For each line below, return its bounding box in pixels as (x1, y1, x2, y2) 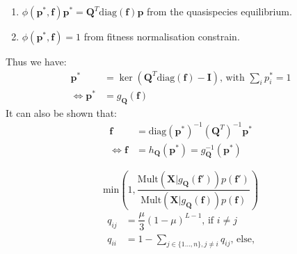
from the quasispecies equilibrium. (147, 4, 292, 18)
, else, (230, 234, 255, 244)
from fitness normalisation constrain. (83, 29, 240, 43)
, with (220, 72, 245, 83)
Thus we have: (6, 54, 67, 68)
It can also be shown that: (6, 105, 117, 120)
